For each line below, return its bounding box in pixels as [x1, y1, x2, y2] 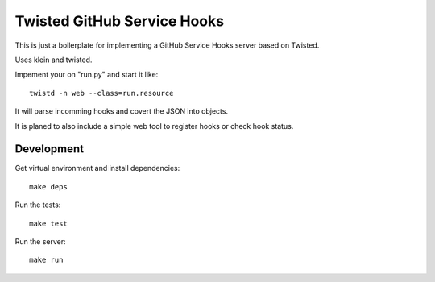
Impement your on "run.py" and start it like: [14, 69, 159, 80]
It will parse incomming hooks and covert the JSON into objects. [14, 106, 229, 116]
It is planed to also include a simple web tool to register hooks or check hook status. [14, 121, 294, 131]
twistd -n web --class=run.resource [29, 89, 174, 97]
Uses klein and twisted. [14, 55, 93, 64]
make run [29, 255, 64, 265]
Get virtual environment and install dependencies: [14, 164, 180, 173]
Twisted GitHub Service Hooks [14, 12, 225, 30]
